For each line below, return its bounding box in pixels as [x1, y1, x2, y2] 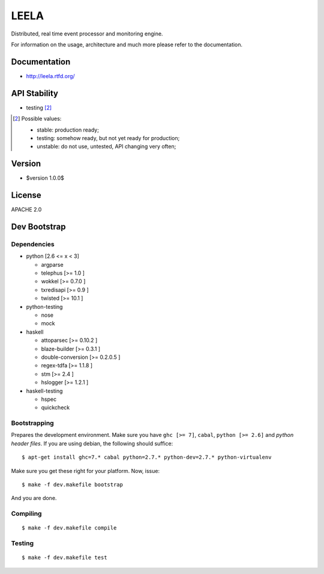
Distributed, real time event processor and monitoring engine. [11, 30, 163, 37]
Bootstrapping [11, 419, 54, 427]
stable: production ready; [37, 126, 99, 133]
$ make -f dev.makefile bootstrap [22, 481, 123, 488]
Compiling [11, 510, 42, 518]
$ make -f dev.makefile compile [22, 525, 117, 531]
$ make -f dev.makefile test [22, 554, 107, 561]
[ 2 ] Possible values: [13, 115, 62, 123]
